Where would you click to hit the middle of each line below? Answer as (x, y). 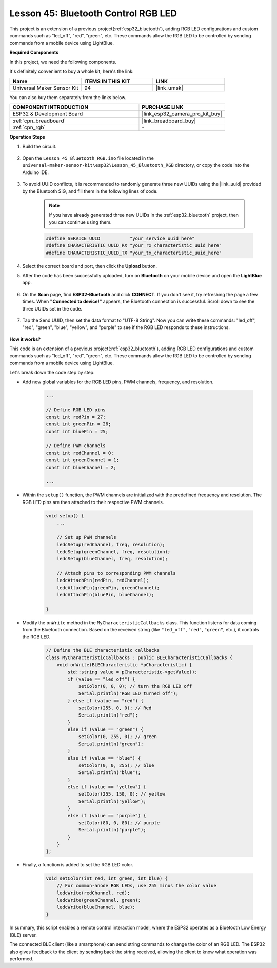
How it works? (25, 339)
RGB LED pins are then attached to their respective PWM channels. (93, 502)
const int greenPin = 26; (78, 424)
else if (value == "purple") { (107, 816)
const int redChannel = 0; (80, 453)
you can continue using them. (80, 222)
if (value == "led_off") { (101, 679)
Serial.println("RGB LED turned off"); (128, 693)
